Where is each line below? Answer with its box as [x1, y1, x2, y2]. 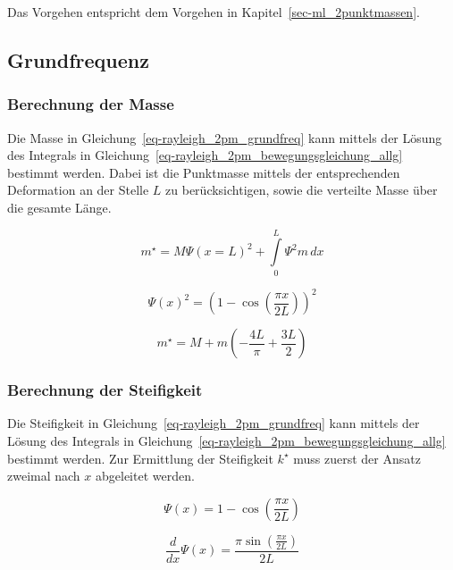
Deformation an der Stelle [7, 180, 149, 199]
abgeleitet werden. [95, 466, 195, 485]
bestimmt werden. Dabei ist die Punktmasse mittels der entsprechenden [7, 163, 400, 181]
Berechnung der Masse [7, 93, 174, 115]
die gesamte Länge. [7, 197, 112, 216]
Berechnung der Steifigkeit [7, 379, 203, 401]
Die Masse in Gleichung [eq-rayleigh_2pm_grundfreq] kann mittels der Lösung [7, 128, 442, 147]
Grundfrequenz [7, 46, 149, 73]
